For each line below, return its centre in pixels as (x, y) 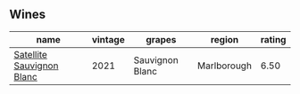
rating (273, 39)
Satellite (30, 54)
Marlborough (225, 66)
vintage (108, 39)
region (225, 39)
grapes (161, 39)
